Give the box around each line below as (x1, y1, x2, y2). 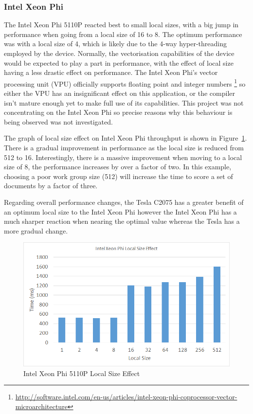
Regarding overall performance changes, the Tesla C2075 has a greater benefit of (4, 197, 244, 207)
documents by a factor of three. (4, 180, 98, 191)
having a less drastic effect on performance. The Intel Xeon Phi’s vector (4, 67, 218, 77)
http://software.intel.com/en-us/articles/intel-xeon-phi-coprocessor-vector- (15, 392, 237, 402)
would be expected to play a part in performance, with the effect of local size (4, 57, 234, 68)
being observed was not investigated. (4, 116, 113, 126)
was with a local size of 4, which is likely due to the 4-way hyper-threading (4, 38, 227, 49)
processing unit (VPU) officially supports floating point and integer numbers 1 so (4, 77, 246, 89)
